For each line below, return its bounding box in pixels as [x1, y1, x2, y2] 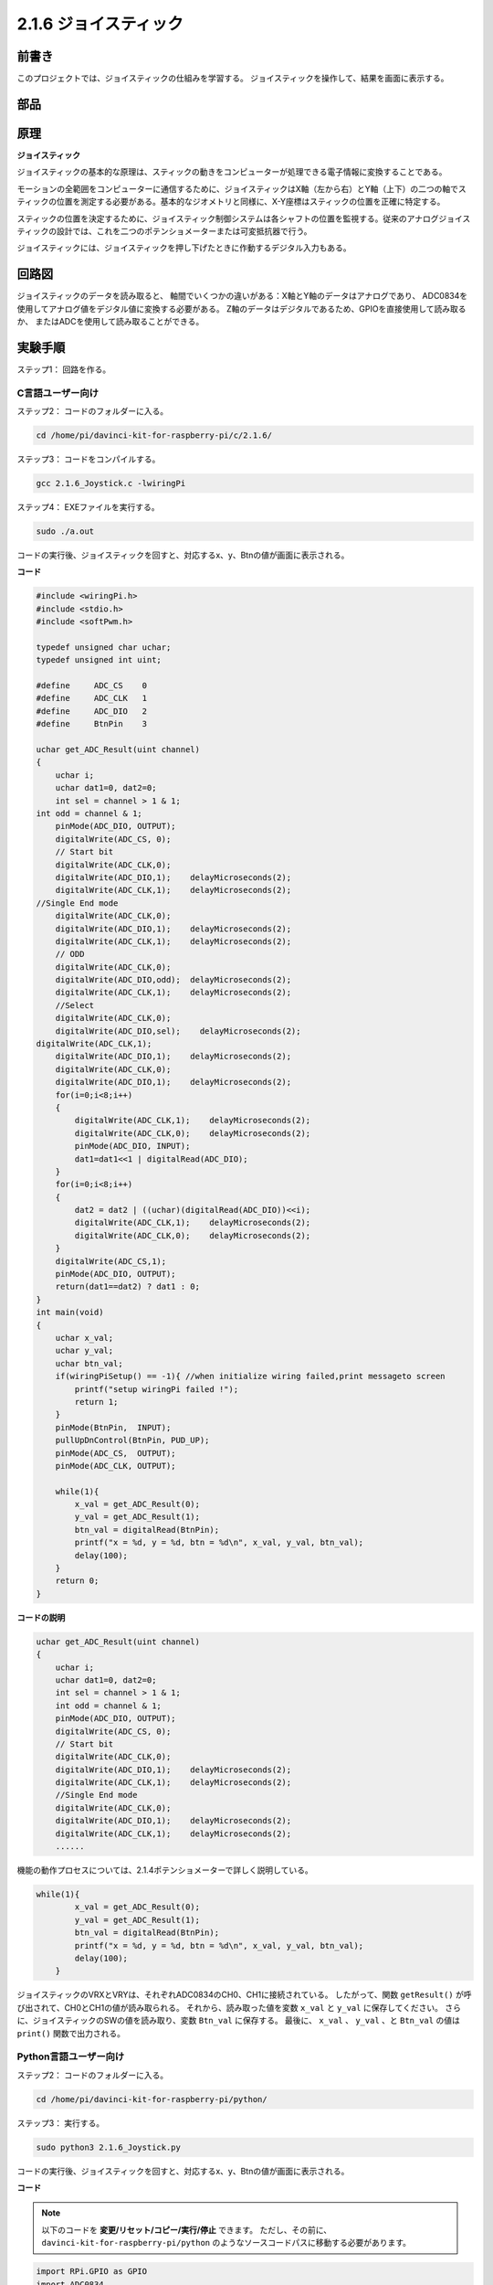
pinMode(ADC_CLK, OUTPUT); [55, 1461, 177, 1471]
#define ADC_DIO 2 [36, 706, 148, 717]
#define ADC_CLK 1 [36, 693, 148, 704]
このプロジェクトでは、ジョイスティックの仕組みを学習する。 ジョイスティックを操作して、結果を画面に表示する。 [16, 73, 449, 84]
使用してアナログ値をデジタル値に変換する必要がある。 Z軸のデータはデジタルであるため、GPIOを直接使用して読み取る [16, 303, 467, 314]
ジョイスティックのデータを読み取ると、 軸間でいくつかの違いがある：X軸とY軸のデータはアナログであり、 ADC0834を [16, 291, 468, 302]
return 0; [55, 1576, 100, 1586]
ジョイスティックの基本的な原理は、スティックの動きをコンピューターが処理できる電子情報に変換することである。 [16, 166, 447, 177]
